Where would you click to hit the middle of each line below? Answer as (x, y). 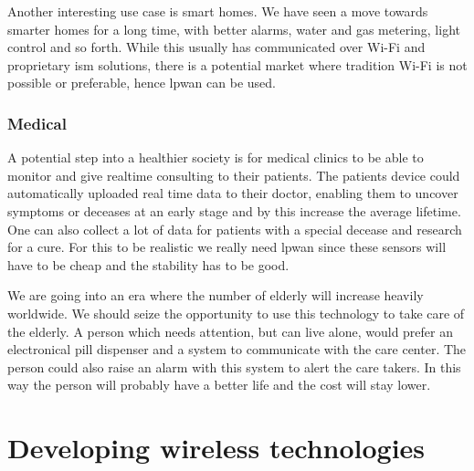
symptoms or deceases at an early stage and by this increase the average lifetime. (234, 210)
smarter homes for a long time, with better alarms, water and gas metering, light (234, 29)
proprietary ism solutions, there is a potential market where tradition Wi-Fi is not (237, 64)
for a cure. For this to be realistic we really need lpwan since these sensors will (227, 247)
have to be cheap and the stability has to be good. (148, 264)
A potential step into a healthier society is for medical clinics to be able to (216, 157)
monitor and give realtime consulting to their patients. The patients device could (234, 175)
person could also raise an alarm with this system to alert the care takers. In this (234, 366)
